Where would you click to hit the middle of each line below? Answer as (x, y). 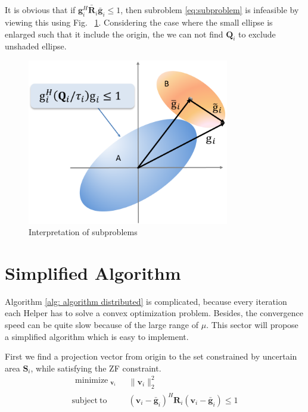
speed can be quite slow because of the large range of (102, 325)
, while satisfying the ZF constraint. (96, 368)
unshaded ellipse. (36, 46)
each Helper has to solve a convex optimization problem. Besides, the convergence (154, 313)
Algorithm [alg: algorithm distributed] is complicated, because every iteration (146, 301)
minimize (92, 381)
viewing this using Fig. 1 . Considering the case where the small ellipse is (139, 22)
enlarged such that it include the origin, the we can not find (114, 34)
